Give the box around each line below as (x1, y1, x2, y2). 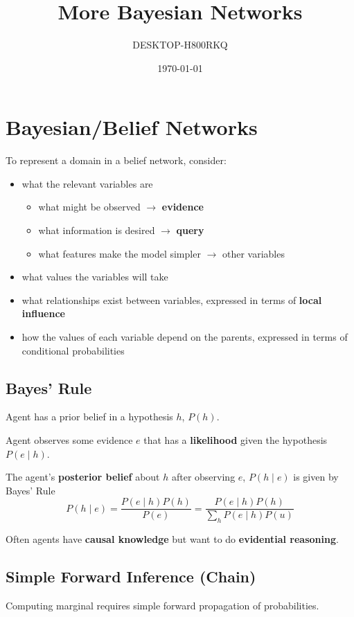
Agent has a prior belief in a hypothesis (6, 409, 173, 424)
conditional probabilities (21, 343, 125, 357)
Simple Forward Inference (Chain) (6, 566, 256, 587)
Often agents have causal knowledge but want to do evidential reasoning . (6, 532, 339, 546)
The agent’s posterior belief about (6, 470, 160, 484)
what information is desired (38, 223, 155, 238)
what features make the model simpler (38, 246, 201, 260)
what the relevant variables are (21, 176, 153, 190)
